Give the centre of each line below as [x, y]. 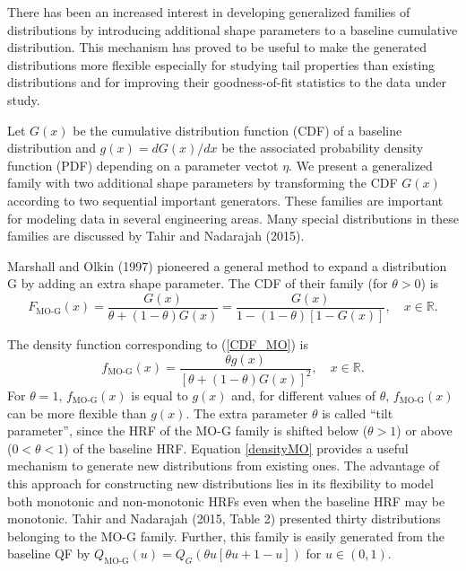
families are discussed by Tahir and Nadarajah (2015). [156, 236]
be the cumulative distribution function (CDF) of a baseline [237, 130]
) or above [424, 430]
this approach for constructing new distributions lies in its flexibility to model [220, 483]
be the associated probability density [323, 148]
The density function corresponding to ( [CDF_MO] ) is [158, 343]
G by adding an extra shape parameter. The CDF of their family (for [198, 283]
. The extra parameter [247, 413]
